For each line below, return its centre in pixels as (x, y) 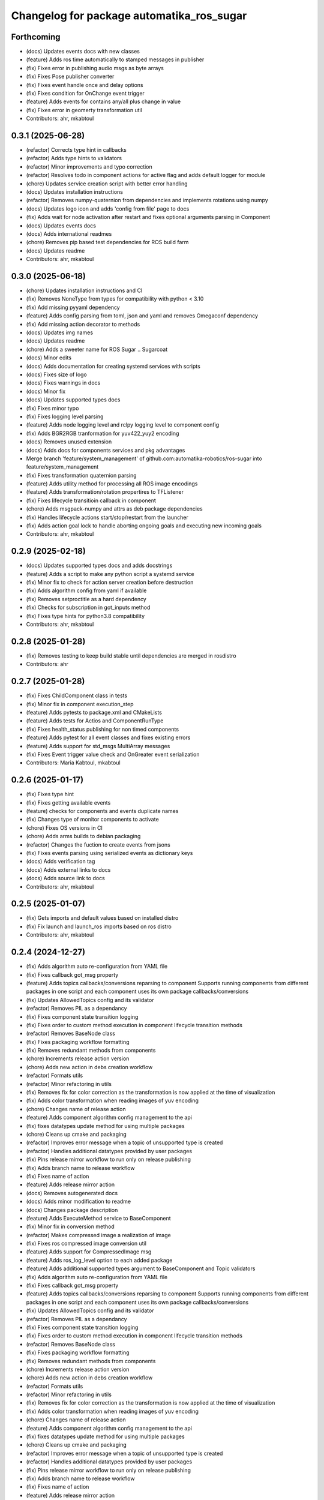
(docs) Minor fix (46, 391)
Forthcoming (36, 37)
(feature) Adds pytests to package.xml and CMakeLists (94, 712)
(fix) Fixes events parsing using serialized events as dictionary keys (109, 853)
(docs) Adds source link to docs (65, 878)
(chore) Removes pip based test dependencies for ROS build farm (107, 242)
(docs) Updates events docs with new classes (83, 52)
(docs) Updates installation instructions (74, 192)
